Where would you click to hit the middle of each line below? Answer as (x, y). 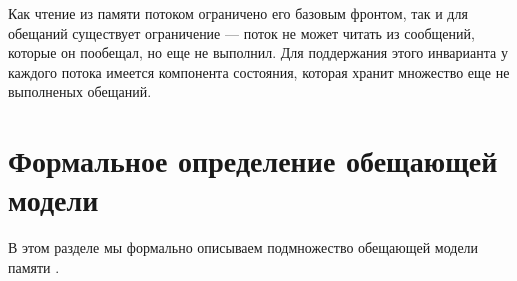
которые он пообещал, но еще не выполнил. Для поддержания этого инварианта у (258, 52)
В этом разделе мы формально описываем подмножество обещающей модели (243, 247)
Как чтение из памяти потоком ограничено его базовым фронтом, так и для (238, 13)
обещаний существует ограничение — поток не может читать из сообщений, (241, 32)
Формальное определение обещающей (253, 160)
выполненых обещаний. (80, 91)
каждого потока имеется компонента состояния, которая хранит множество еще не (259, 71)
